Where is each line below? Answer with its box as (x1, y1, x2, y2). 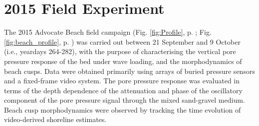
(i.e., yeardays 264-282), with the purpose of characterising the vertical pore (4, 46, 236, 57)
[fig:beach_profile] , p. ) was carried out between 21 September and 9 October (4, 36, 241, 47)
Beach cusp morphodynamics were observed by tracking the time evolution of (4, 104, 241, 115)
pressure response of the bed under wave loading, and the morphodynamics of (4, 56, 242, 66)
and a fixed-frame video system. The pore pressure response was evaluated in (4, 75, 240, 86)
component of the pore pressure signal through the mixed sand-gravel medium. (4, 95, 245, 105)
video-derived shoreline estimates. (4, 114, 107, 125)
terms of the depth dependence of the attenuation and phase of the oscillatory (4, 85, 243, 95)
